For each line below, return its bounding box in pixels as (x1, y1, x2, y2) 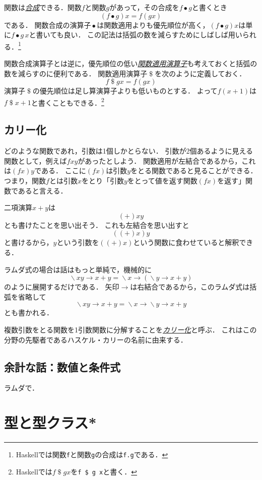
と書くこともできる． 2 (31, 95, 104, 108)
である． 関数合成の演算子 (4, 19, 91, 30)
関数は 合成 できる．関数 (4, 2, 82, 12)
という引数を (56, 237, 99, 248)
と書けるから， (4, 237, 53, 248)
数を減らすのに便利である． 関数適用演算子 (4, 68, 148, 78)
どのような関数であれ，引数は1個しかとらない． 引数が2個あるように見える (4, 146, 253, 156)
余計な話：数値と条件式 (4, 359, 120, 374)
